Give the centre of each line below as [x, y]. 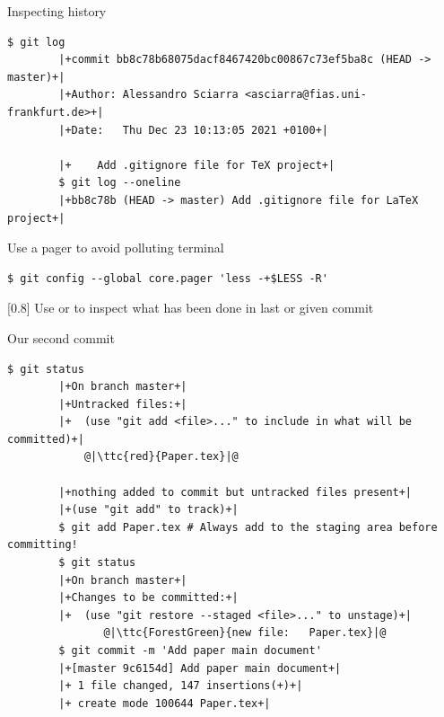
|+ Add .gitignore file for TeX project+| [197, 165]
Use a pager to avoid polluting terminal [116, 248]
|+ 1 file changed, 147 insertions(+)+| [181, 686]
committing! [43, 545]
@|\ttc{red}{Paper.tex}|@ [161, 457]
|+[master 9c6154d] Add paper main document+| [200, 668]
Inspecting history [57, 11]
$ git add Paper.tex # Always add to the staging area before [248, 527]
